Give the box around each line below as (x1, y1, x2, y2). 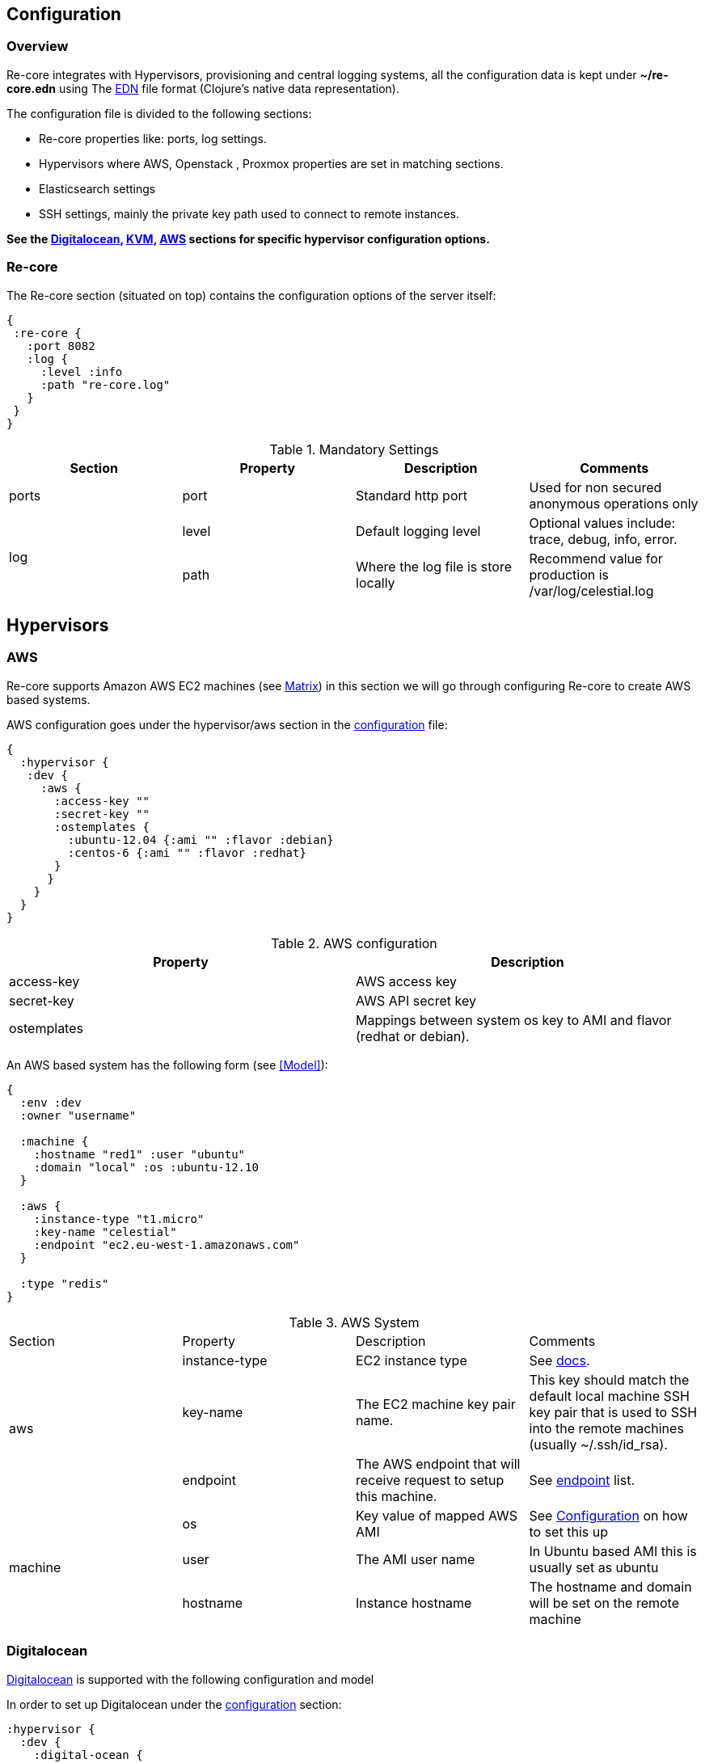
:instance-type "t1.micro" (33, 1212, 205, 1225)
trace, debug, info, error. (529, 530, 678, 547)
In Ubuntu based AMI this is (529, 1542, 697, 1559)
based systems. (6, 692, 91, 706)
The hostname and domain (529, 1578, 692, 1595)
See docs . (529, 1352, 590, 1369)
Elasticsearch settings (39, 181, 156, 196)
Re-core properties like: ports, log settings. (39, 131, 267, 146)
